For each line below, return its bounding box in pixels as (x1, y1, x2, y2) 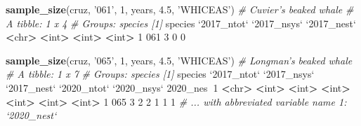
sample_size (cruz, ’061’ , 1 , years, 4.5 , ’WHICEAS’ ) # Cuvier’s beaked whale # (6, 2, 354, 16)
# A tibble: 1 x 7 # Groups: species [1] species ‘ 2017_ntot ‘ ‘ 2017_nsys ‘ (6, 66, 315, 81)
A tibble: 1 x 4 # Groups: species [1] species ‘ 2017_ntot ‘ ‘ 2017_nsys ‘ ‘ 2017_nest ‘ (6, 15, 356, 30)
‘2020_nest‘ (6, 108, 57, 122)
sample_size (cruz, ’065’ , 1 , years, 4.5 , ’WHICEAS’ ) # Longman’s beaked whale (6, 52, 353, 67)
